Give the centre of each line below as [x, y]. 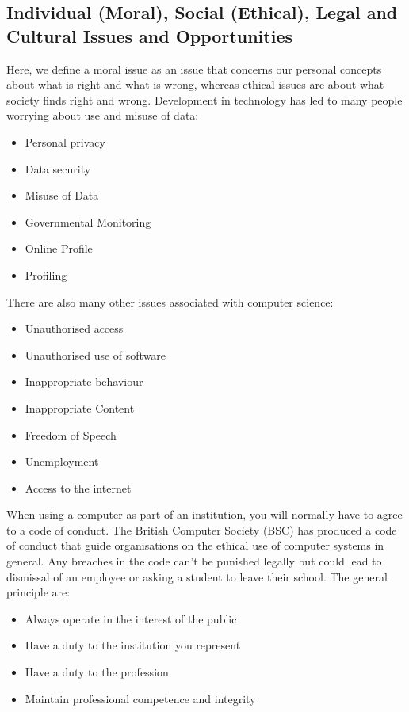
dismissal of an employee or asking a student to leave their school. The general [197, 576]
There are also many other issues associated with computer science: [170, 301]
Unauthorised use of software [96, 354]
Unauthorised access [74, 328]
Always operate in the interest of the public [131, 618]
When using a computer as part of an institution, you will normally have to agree [204, 514]
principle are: [38, 592]
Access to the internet [78, 487]
